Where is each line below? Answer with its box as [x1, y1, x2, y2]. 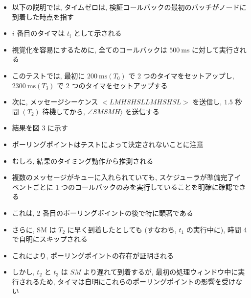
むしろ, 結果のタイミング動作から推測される [12, 155, 154, 166]
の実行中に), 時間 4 [186, 224, 247, 234]
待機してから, [42, 106, 85, 116]
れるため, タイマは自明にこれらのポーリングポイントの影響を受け [25, 276, 236, 286]
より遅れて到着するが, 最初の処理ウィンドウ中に [83, 267, 238, 277]
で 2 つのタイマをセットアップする [57, 80, 168, 90]
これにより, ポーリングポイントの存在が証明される [12, 250, 174, 260]
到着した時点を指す [12, 11, 74, 22]
